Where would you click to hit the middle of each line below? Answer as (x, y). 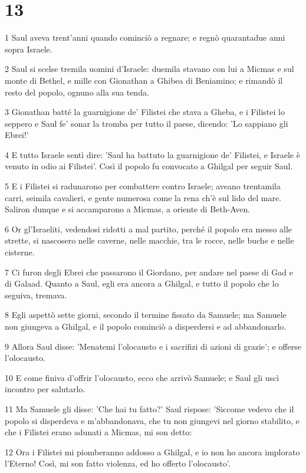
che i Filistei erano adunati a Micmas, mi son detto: (98, 432)
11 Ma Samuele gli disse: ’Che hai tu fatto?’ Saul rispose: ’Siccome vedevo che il (149, 408)
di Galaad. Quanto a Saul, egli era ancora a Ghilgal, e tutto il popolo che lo (142, 283)
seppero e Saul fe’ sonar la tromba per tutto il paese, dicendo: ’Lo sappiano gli (147, 123)
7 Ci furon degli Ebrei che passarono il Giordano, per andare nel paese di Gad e (149, 272)
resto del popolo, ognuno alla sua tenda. (77, 92)
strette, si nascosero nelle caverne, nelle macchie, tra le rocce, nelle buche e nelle (149, 240)
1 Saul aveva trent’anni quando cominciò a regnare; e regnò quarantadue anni (145, 37)
